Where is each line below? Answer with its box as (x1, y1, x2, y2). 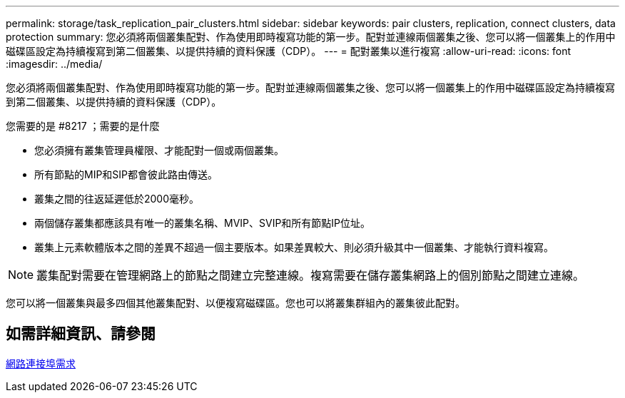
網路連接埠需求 (6, 357, 76, 369)
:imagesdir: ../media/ (6, 58, 103, 70)
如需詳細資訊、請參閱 (6, 325, 156, 343)
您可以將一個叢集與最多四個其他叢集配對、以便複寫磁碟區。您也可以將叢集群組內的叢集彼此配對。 (6, 297, 465, 309)
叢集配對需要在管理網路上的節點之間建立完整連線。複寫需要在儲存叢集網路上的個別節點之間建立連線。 (36, 268, 585, 282)
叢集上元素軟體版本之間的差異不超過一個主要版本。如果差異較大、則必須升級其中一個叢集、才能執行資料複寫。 (34, 241, 554, 253)
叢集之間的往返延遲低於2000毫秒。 (34, 193, 200, 205)
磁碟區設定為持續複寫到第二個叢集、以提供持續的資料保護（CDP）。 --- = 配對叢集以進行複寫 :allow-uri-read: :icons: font (6, 45, 571, 57)
